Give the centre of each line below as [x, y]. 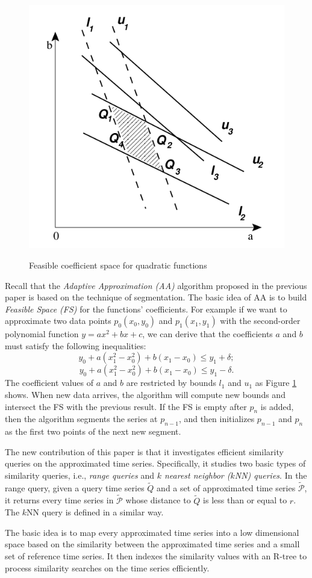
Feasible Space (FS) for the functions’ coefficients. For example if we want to [146, 309]
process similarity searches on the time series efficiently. [107, 567]
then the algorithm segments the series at [81, 419]
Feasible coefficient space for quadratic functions [118, 265]
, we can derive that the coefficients [207, 334]
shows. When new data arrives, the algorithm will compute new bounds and [145, 395]
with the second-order [260, 321]
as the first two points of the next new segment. [93, 431]
